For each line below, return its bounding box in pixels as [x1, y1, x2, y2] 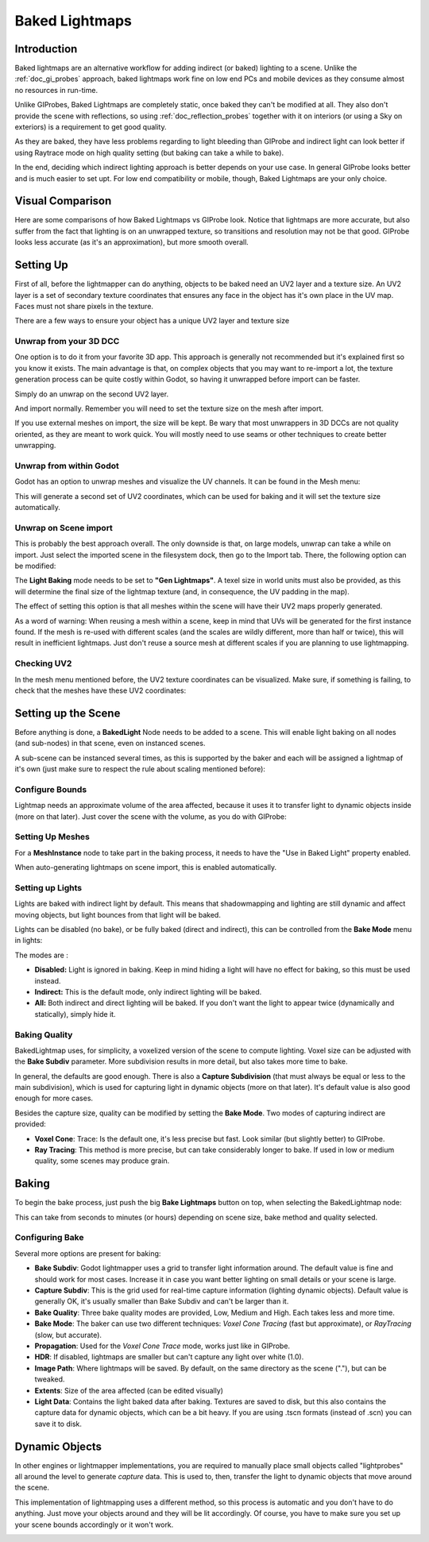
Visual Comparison [14, 195, 112, 208]
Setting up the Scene [14, 706, 121, 720]
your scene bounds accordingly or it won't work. [14, 1520, 174, 1529]
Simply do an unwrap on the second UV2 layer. [14, 389, 169, 399]
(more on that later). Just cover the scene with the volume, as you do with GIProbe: [14, 811, 288, 821]
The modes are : [14, 950, 69, 960]
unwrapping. [14, 441, 56, 450]
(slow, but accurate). [34, 1330, 102, 1339]
